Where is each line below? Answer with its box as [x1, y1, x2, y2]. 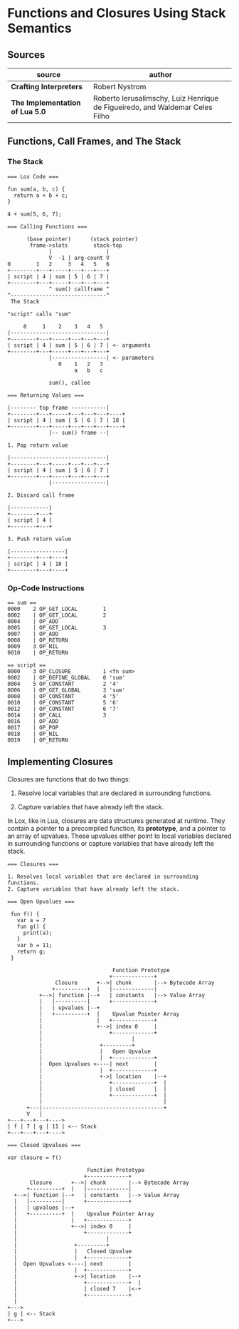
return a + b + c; [14, 191, 69, 199]
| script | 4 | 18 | [7, 560, 69, 567]
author [149, 70, 173, 79]
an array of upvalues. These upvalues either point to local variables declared [7, 832, 232, 840]
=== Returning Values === [7, 391, 84, 399]
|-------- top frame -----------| [7, 404, 110, 411]
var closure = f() [7, 1154, 62, 1161]
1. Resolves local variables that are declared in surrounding [7, 873, 199, 880]
